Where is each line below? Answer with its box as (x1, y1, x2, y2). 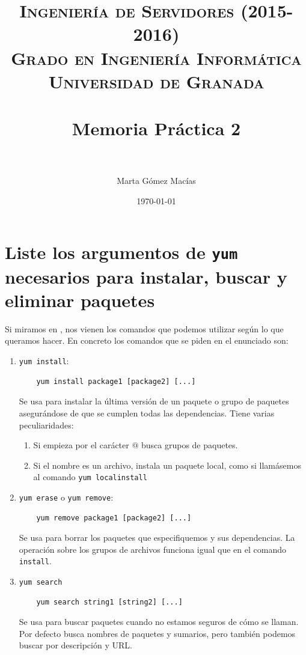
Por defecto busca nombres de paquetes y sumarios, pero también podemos (19, 627, 296, 639)
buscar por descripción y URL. (19, 639, 132, 651)
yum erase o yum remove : (19, 490, 114, 503)
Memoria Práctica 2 (72, 116, 241, 141)
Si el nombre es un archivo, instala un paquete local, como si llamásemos (33, 458, 301, 471)
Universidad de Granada (48, 69, 265, 93)
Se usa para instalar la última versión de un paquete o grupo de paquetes (19, 395, 289, 407)
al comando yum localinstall (33, 471, 147, 483)
